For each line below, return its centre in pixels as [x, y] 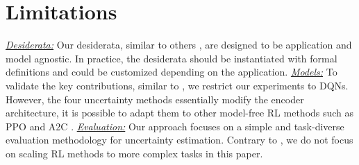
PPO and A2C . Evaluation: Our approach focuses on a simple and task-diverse [175, 126]
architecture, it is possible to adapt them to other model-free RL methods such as [180, 113]
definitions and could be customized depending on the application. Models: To [172, 72]
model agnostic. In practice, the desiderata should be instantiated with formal [172, 58]
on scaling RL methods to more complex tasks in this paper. [134, 153]
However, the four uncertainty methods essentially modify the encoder [155, 99]
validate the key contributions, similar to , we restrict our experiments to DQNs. [177, 85]
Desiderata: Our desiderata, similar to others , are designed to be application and [179, 45]
